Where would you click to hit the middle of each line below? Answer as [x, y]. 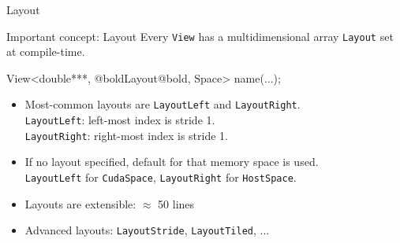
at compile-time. [46, 52]
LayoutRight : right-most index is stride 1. [126, 135]
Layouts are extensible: [80, 203]
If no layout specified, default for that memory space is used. [172, 162]
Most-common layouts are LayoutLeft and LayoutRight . [163, 104]
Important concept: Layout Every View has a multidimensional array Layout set [200, 36]
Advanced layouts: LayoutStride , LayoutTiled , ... [147, 230]
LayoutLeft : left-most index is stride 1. [120, 120]
